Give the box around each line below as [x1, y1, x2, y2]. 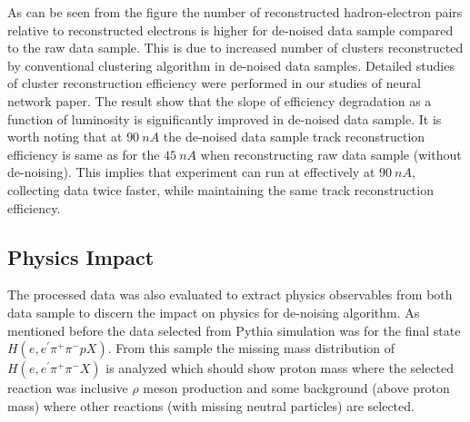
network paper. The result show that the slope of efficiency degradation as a [7, 91, 432, 110]
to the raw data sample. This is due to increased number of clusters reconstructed [7, 38, 464, 57]
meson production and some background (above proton [143, 378, 450, 397]
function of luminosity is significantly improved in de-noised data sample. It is [7, 109, 442, 128]
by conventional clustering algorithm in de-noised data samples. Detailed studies [7, 55, 455, 74]
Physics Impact [7, 242, 155, 270]
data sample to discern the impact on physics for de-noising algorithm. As [7, 302, 420, 321]
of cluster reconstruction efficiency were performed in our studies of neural [7, 74, 421, 93]
